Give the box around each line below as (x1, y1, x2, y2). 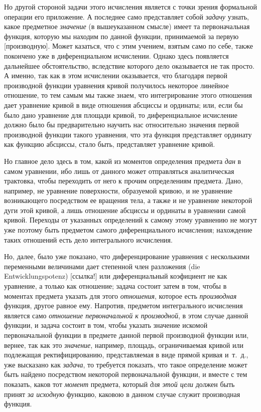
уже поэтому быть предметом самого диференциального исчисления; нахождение (4, 225, 252, 235)
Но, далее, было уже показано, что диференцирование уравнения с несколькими (4, 251, 249, 262)
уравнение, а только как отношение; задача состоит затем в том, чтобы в (4, 281, 227, 291)
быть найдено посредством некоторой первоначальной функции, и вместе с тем (4, 369, 247, 379)
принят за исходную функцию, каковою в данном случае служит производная (4, 388, 240, 399)
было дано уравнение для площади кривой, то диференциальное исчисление (4, 109, 237, 120)
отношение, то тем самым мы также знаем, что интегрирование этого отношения (4, 90, 252, 100)
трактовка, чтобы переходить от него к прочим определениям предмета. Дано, (4, 175, 243, 186)
